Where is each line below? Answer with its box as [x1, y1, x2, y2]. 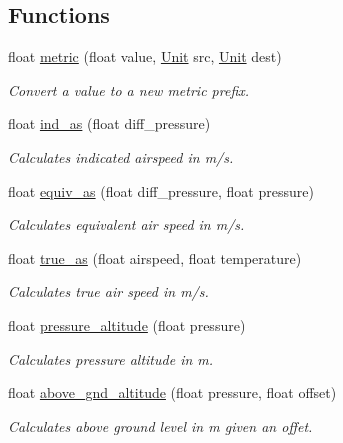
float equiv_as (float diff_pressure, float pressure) [8, 180, 314, 201]
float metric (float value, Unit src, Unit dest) [8, 46, 282, 67]
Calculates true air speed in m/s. [8, 281, 209, 302]
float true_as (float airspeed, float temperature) [8, 247, 302, 268]
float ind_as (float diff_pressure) [8, 113, 211, 134]
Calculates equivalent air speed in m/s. [8, 214, 245, 235]
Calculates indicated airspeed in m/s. [8, 146, 234, 167]
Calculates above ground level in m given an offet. [8, 415, 313, 436]
